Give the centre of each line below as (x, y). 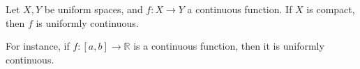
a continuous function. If (240, 9)
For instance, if (38, 46)
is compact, (331, 9)
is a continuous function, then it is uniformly (229, 46)
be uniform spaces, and (93, 9)
